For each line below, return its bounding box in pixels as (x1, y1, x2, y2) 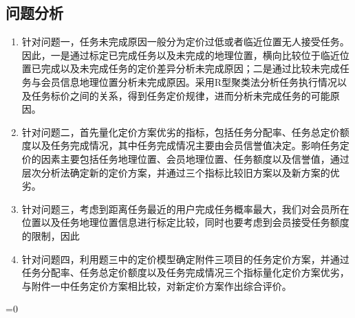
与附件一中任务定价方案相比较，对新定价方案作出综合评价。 (21, 278, 292, 293)
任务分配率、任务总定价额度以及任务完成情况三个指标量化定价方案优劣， (21, 265, 349, 280)
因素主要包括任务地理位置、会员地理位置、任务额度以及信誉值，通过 (41, 151, 349, 166)
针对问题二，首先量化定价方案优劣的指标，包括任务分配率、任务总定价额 (21, 124, 349, 139)
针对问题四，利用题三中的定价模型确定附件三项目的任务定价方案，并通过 (21, 251, 349, 266)
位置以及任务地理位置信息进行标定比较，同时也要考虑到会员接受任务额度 (21, 215, 349, 229)
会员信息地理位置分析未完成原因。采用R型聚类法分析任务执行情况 (41, 74, 338, 89)
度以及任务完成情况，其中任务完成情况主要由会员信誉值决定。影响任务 (21, 138, 340, 152)
